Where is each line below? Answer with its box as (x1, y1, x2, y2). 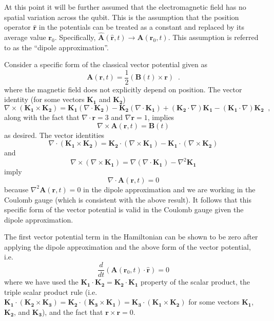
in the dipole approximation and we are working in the (83, 184, 256, 194)
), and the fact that (42, 306, 103, 317)
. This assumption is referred (168, 32, 259, 42)
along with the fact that (4, 112, 80, 123)
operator (4, 22, 31, 32)
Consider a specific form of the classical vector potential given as (4, 59, 207, 70)
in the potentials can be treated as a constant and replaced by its (38, 22, 244, 32)
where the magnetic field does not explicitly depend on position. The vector (4, 84, 242, 94)
